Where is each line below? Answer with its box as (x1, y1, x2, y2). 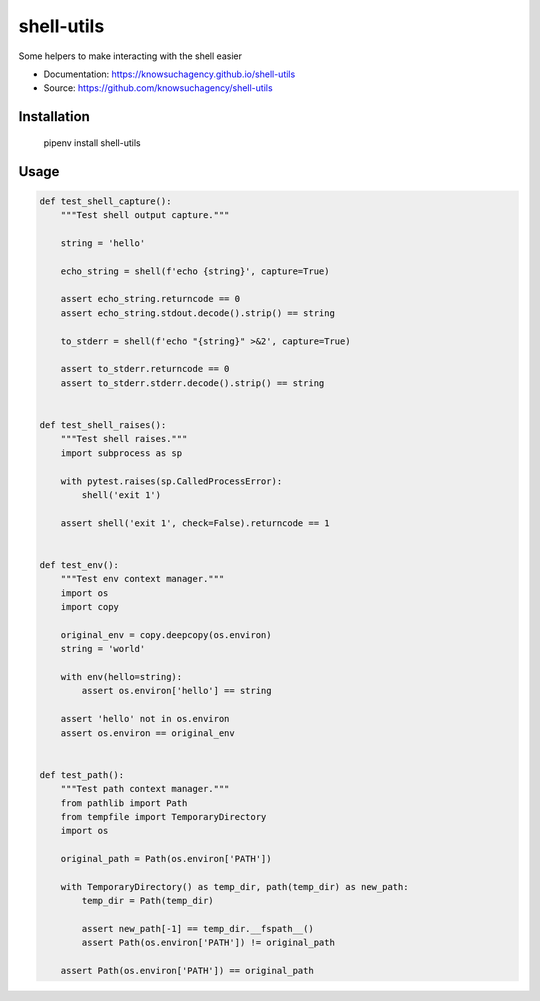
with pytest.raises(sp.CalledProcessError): (60, 475, 283, 487)
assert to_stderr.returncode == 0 (60, 363, 230, 375)
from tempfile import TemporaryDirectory (60, 811, 267, 822)
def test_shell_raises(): (39, 419, 167, 430)
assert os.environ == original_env (60, 727, 235, 739)
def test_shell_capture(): (39, 195, 172, 207)
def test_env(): (39, 559, 120, 570)
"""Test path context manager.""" (60, 783, 230, 795)
